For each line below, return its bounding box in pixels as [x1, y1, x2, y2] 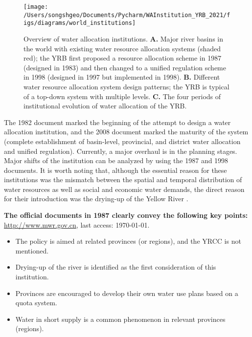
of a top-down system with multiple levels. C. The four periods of [23, 91, 221, 101]
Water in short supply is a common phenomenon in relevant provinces [15, 314, 226, 324]
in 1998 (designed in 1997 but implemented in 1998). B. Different [23, 72, 220, 82]
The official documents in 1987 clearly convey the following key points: [4, 210, 248, 220]
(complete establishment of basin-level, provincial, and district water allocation [4, 136, 241, 146]
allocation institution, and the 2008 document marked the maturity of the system [4, 126, 249, 137]
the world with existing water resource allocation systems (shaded [23, 43, 221, 53]
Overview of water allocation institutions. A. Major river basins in [23, 33, 224, 43]
